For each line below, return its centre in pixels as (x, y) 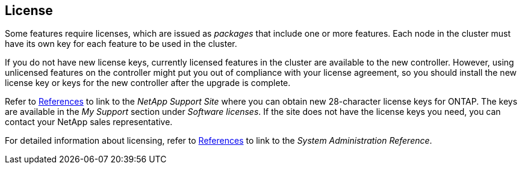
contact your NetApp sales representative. (89, 122)
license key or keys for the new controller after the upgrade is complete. (148, 83)
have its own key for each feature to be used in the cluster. (121, 44)
